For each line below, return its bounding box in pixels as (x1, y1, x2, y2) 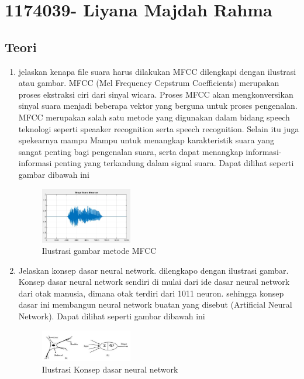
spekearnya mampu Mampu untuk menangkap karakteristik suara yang (18, 134, 274, 146)
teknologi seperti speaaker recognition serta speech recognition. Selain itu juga (18, 122, 299, 135)
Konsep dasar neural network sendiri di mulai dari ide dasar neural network (18, 275, 290, 288)
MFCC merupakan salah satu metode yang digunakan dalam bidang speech (18, 111, 290, 123)
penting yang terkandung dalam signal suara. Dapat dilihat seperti (54, 157, 294, 169)
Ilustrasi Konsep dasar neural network (42, 363, 178, 375)
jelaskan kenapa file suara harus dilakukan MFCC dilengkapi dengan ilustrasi (18, 65, 296, 77)
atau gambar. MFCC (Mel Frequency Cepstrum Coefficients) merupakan (18, 77, 279, 89)
